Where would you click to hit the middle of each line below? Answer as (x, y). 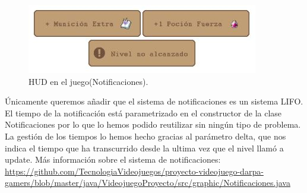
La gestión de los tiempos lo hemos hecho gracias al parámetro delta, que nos (145, 136)
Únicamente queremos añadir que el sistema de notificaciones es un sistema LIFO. (154, 101)
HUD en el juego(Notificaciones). (88, 81)
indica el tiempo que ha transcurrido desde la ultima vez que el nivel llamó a (144, 148)
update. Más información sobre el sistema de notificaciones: (113, 159)
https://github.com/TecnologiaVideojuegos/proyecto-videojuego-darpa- (134, 171)
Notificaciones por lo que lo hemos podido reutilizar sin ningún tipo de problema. (153, 124)
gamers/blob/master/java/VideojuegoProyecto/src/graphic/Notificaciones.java (148, 183)
